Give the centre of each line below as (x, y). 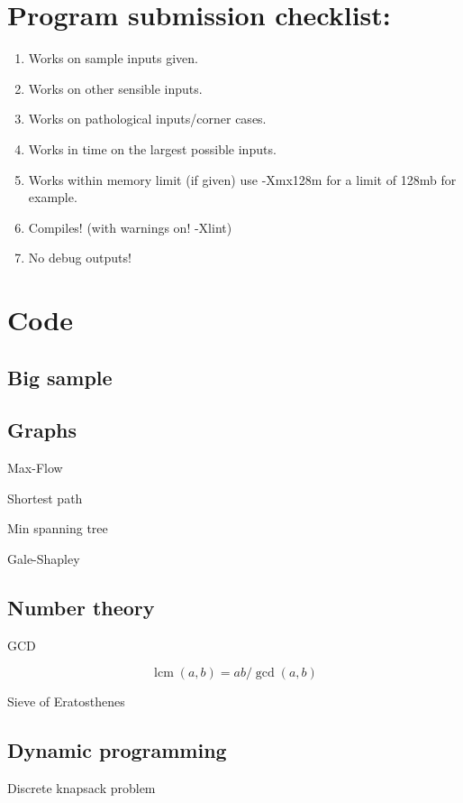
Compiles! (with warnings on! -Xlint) (130, 227)
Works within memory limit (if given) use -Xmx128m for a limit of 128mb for (242, 179)
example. (53, 197)
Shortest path (45, 498)
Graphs (42, 430)
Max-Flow (35, 468)
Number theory (81, 607)
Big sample (60, 377)
